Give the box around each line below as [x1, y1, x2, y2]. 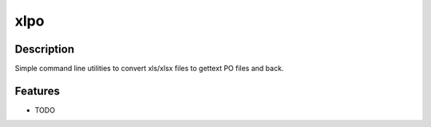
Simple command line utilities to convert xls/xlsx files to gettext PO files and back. [14, 64, 284, 73]
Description [14, 42, 75, 56]
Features [14, 84, 60, 97]
